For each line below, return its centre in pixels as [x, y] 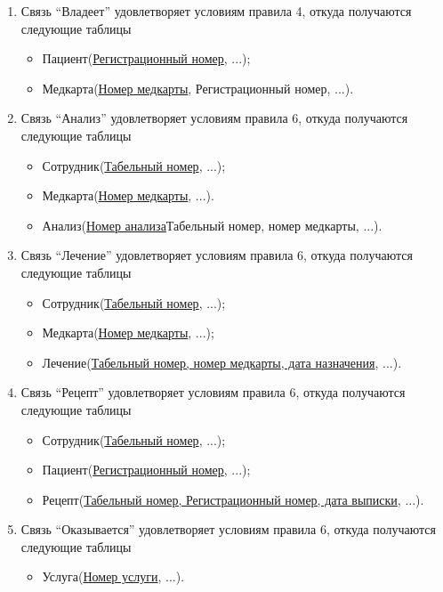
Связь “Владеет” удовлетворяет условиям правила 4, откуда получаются [216, 11]
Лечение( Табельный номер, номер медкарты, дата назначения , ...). [222, 362]
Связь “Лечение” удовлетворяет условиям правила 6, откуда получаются [217, 255]
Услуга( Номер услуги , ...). [113, 576]
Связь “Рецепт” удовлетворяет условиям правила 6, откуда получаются [213, 392]
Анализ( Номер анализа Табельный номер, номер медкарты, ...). [212, 225]
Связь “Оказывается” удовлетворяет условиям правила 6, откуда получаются [228, 529]
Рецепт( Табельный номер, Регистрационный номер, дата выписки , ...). [233, 499]
